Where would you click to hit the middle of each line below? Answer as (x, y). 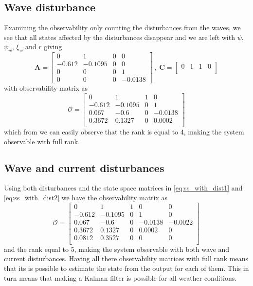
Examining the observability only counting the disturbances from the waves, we (122, 28)
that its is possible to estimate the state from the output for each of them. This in (126, 268)
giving (53, 47)
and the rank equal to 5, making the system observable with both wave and (117, 249)
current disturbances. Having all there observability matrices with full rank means (126, 258)
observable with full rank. (42, 141)
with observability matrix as (46, 88)
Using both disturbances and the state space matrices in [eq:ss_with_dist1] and (123, 188)
